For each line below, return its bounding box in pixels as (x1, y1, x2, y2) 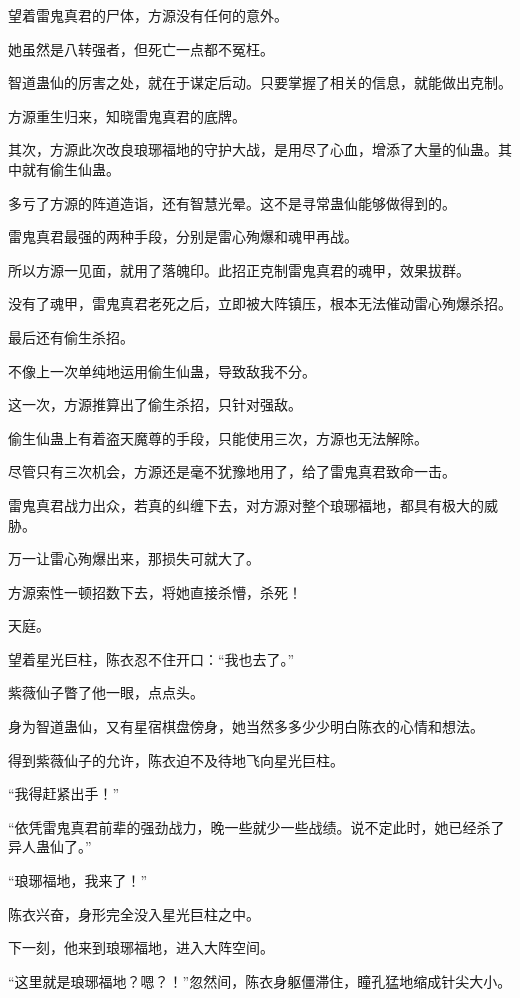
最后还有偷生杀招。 (8, 326, 134, 347)
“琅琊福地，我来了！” (8, 870, 148, 891)
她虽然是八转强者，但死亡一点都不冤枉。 (8, 38, 274, 59)
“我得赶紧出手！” (8, 783, 120, 804)
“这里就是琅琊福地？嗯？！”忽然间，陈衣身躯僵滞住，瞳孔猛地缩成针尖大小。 (8, 970, 512, 991)
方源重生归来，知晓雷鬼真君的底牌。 (8, 105, 246, 126)
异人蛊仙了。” (8, 836, 92, 857)
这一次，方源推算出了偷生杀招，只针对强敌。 (8, 394, 302, 415)
